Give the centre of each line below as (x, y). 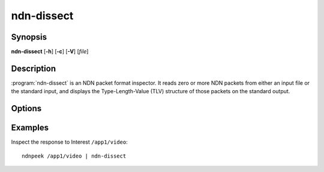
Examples (30, 128)
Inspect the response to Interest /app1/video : (70, 142)
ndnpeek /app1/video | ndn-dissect (74, 156)
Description (34, 68)
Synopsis (29, 37)
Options (26, 109)
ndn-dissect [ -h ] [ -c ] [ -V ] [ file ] (50, 52)
